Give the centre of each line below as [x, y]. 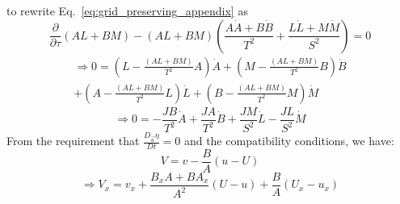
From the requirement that [73, 141]
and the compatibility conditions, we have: [289, 141]
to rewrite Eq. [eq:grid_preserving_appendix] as [127, 10]
